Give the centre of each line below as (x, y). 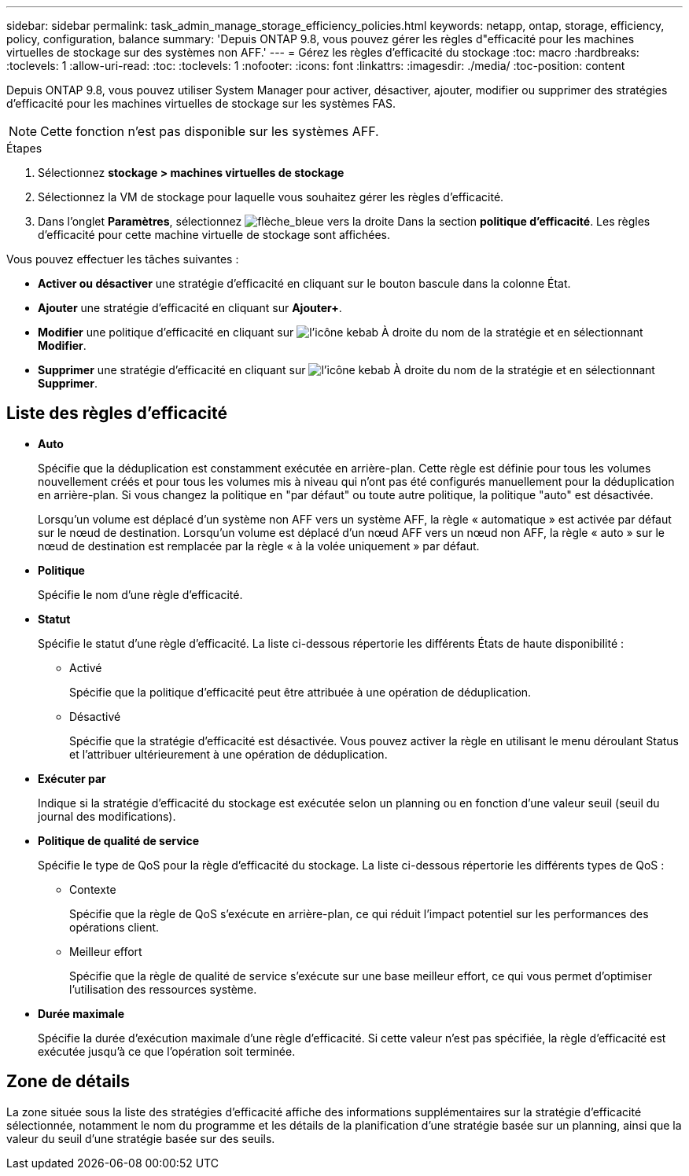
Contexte (93, 889)
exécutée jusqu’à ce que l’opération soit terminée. (167, 1051)
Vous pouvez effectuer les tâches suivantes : (123, 259)
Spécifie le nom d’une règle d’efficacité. (140, 594)
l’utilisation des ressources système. (163, 989)
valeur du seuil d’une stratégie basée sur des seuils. (141, 1138)
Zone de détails (68, 1082)
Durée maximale (81, 1013)
